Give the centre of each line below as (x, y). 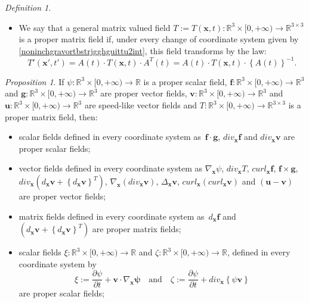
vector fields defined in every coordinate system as (111, 168)
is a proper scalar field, (185, 81)
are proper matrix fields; (137, 229)
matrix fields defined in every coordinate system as (112, 216)
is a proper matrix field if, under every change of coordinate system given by (159, 39)
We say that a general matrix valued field (95, 27)
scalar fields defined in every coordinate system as (110, 137)
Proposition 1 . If (35, 81)
